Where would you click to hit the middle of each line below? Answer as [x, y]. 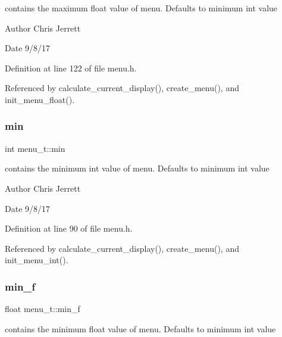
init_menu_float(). [40, 99]
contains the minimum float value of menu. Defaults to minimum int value [140, 328]
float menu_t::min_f [43, 309]
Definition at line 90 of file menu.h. [69, 228]
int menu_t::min [35, 148]
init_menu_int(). [37, 260]
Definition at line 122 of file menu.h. [71, 68]
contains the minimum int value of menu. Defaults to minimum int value [137, 168]
